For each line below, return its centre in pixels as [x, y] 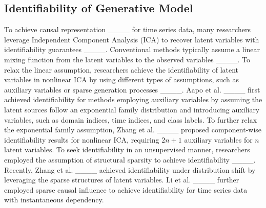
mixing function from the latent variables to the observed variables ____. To [127, 59]
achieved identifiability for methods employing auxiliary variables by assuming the [133, 99]
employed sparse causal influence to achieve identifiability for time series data [126, 189]
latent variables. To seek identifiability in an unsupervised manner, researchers [127, 149]
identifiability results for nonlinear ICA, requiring [82, 139]
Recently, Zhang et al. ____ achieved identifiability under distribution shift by [130, 169]
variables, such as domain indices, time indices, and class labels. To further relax [131, 119]
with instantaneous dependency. [54, 200]
